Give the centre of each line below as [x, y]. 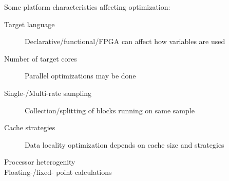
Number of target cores [41, 58]
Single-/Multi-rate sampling [48, 93]
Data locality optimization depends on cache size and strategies [125, 144]
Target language [30, 24]
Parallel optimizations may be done [80, 76]
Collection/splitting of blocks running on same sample [110, 110]
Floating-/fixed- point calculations [58, 172]
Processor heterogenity [40, 162]
